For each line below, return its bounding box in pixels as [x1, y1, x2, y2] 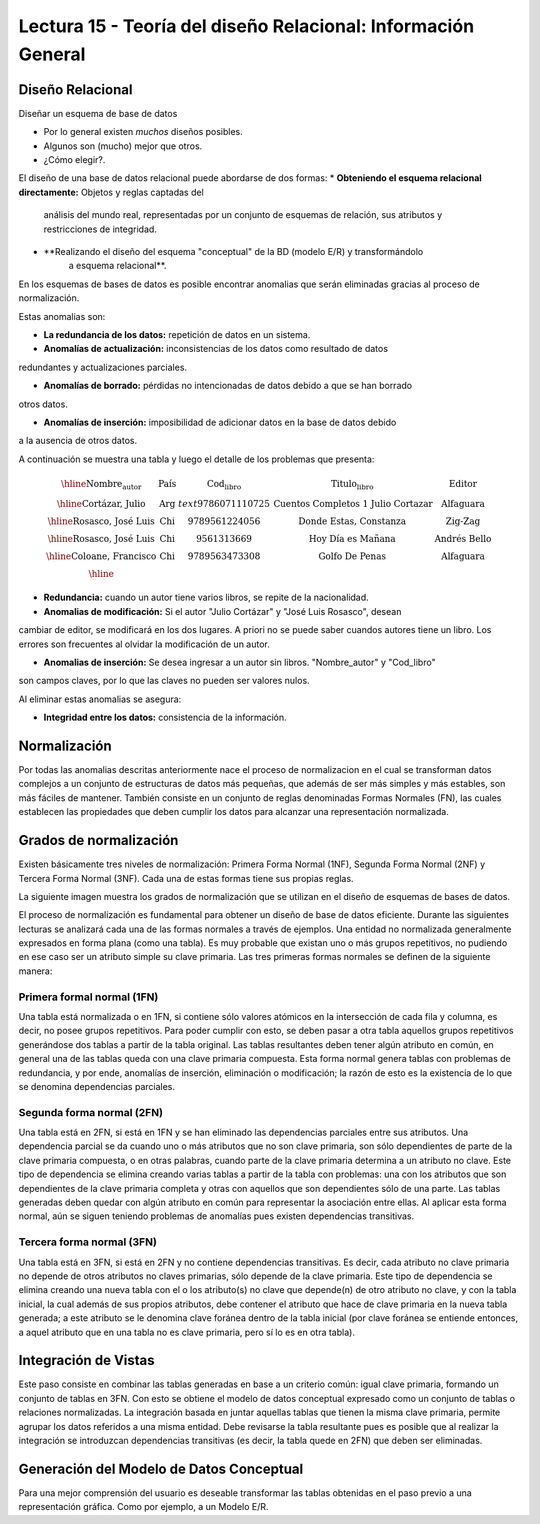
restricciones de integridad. [43, 223, 157, 235]
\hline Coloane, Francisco [45, 550, 157, 562]
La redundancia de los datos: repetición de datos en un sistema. [43, 328, 311, 340]
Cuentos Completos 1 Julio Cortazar [273, 498, 434, 509]
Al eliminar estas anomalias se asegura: [18, 693, 182, 705]
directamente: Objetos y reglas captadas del [18, 186, 204, 198]
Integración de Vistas [18, 1352, 155, 1369]
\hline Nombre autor [60, 478, 142, 492]
